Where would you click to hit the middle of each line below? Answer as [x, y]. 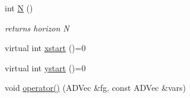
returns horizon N [37, 28]
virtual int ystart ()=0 [45, 67]
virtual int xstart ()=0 [45, 48]
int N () [19, 8]
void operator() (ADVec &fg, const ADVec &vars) [95, 88]
